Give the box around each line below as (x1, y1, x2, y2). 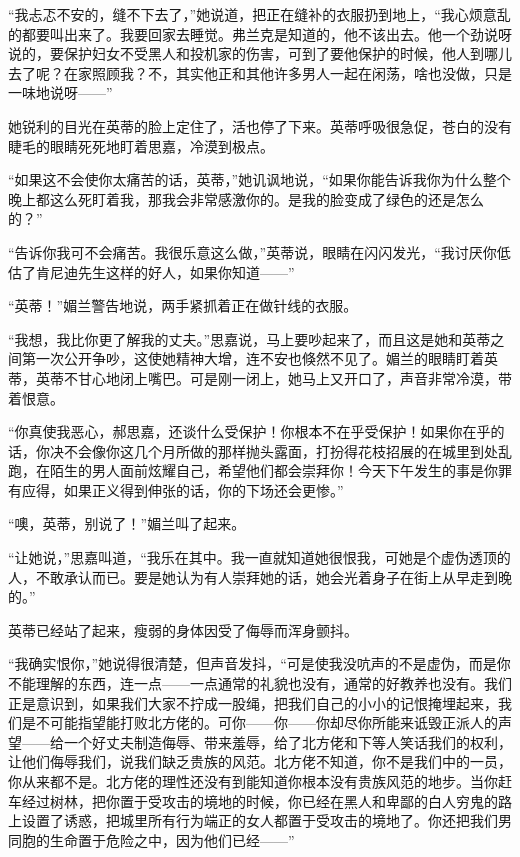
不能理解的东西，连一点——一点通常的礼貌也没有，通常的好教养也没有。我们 (8, 673, 512, 694)
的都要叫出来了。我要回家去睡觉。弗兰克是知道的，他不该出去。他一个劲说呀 (8, 23, 512, 44)
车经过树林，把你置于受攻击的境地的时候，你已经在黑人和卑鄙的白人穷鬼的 (8, 790, 498, 811)
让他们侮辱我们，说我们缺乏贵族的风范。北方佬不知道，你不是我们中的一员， (8, 751, 512, 772)
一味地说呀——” (8, 82, 113, 103)
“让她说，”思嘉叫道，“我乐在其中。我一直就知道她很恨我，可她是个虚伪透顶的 (8, 547, 511, 568)
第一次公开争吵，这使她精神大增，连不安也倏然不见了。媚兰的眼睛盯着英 (21, 348, 498, 369)
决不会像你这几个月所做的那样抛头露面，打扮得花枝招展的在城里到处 (49, 440, 498, 461)
